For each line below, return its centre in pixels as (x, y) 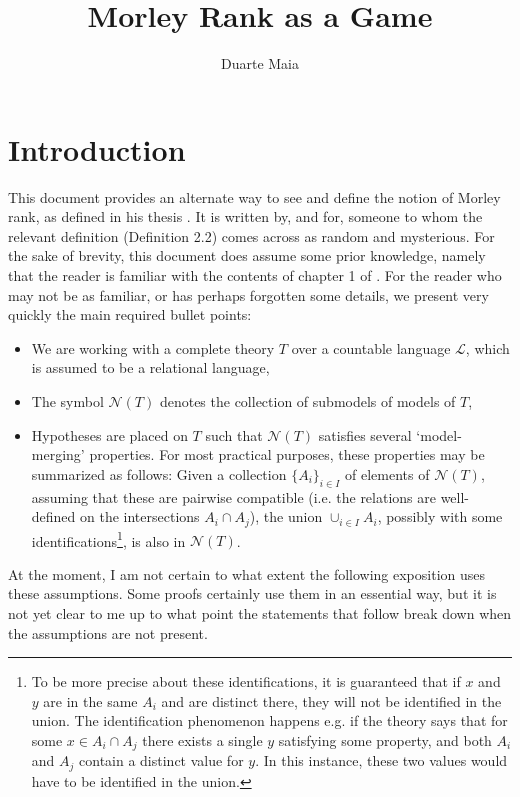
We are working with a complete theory (153, 347)
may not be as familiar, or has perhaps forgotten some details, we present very (248, 294)
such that (234, 434)
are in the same (90, 700)
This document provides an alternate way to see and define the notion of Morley (254, 196)
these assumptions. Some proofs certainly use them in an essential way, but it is (252, 593)
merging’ (58, 454)
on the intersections (140, 516)
